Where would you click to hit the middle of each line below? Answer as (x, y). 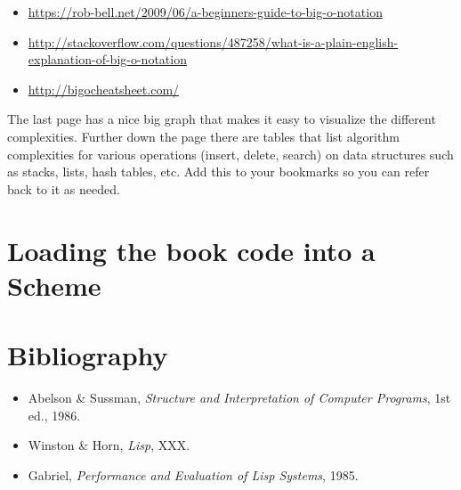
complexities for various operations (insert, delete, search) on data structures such (230, 154)
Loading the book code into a (191, 250)
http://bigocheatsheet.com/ (104, 89)
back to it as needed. (64, 188)
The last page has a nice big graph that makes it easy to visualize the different (222, 119)
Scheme (54, 285)
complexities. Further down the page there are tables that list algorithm (203, 136)
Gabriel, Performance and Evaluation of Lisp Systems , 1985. (193, 474)
